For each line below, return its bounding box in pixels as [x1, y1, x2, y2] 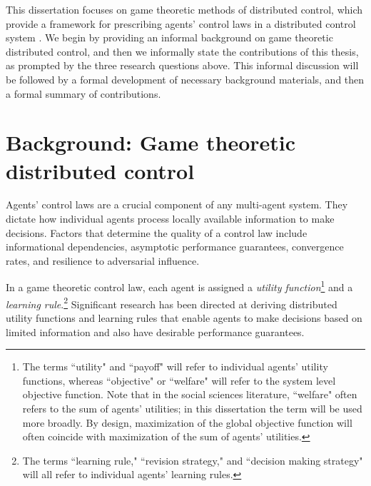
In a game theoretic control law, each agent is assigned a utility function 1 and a [6, 278, 353, 295]
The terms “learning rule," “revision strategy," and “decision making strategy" [22, 452, 363, 467]
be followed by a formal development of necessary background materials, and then [6, 71, 365, 86]
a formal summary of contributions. [6, 86, 161, 101]
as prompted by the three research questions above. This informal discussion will [6, 58, 359, 73]
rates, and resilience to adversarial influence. [6, 253, 200, 268]
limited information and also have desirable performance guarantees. [6, 324, 305, 339]
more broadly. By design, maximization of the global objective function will [22, 415, 352, 430]
